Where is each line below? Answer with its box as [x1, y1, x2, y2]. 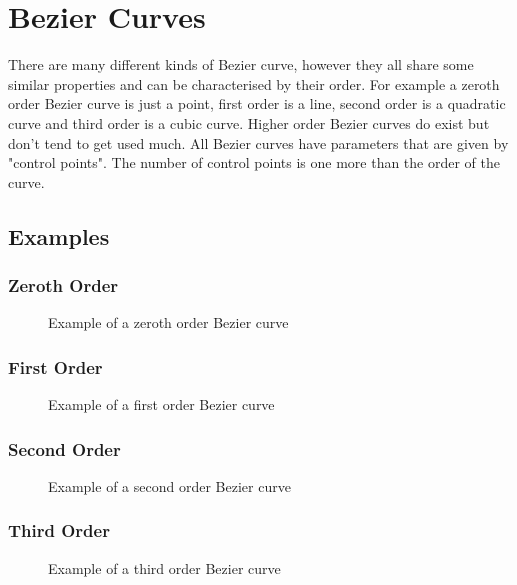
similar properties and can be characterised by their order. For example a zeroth [8, 73, 500, 94]
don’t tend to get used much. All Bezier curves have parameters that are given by [8, 132, 509, 153]
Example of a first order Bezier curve [48, 394, 275, 415]
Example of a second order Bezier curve [48, 475, 291, 496]
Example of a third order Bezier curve [48, 557, 281, 578]
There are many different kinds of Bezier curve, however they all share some [8, 54, 474, 75]
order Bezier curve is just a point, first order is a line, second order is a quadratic [8, 93, 506, 114]
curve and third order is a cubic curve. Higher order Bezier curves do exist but [8, 112, 490, 133]
